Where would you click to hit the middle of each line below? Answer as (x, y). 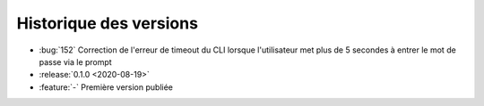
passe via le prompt (75, 61)
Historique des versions (108, 23)
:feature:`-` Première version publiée (106, 87)
